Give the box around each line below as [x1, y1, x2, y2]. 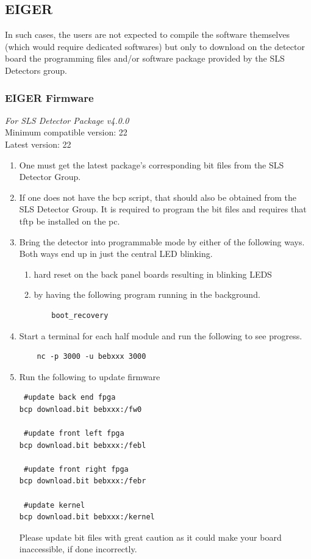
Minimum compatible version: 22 [5, 126, 127, 139]
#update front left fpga [23, 429, 124, 438]
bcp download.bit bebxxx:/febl [19, 441, 146, 450]
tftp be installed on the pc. [19, 214, 120, 227]
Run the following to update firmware [19, 370, 160, 383]
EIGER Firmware [5, 90, 94, 105]
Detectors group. [5, 63, 67, 76]
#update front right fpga [23, 464, 129, 474]
